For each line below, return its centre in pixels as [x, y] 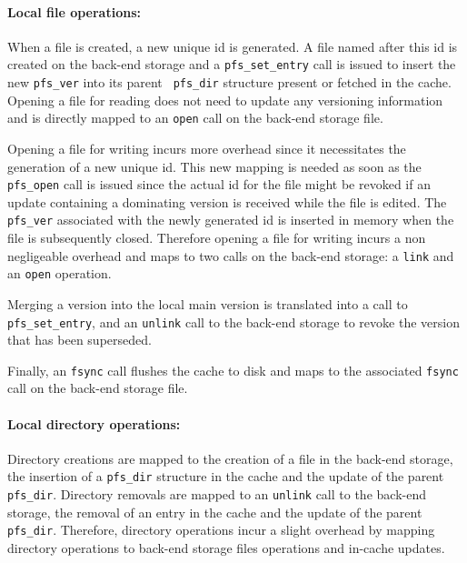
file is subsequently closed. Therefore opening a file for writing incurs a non [217, 238]
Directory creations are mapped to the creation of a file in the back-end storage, [230, 458]
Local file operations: [74, 11]
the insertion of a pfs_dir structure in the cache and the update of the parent [226, 476]
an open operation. [60, 273]
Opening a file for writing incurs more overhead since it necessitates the [207, 148]
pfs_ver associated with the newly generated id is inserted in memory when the [231, 220]
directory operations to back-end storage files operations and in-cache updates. [226, 548]
